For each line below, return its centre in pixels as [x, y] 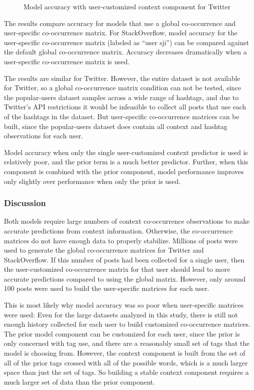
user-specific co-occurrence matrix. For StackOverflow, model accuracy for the [121, 33]
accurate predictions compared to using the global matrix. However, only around [125, 278]
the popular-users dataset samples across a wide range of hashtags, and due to [121, 97]
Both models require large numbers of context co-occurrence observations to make [127, 221]
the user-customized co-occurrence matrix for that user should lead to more [117, 269]
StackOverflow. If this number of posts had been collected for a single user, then [124, 259]
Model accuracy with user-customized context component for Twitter [127, 6]
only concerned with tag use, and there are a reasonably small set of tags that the [127, 343]
